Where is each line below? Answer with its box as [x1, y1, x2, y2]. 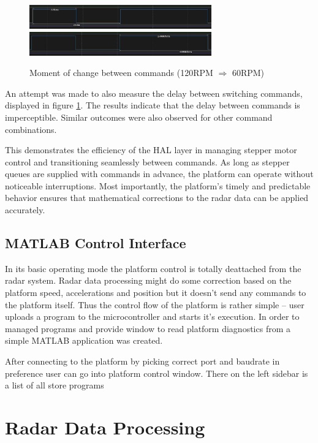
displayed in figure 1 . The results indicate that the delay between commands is [5, 99, 300, 112]
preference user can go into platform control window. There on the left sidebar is [5, 366, 308, 379]
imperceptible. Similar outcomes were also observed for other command [5, 110, 273, 123]
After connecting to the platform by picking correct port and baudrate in [5, 355, 280, 368]
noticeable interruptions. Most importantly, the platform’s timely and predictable [5, 179, 311, 192]
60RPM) [232, 66, 265, 79]
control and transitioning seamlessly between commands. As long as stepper [5, 155, 290, 168]
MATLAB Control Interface [5, 233, 186, 252]
